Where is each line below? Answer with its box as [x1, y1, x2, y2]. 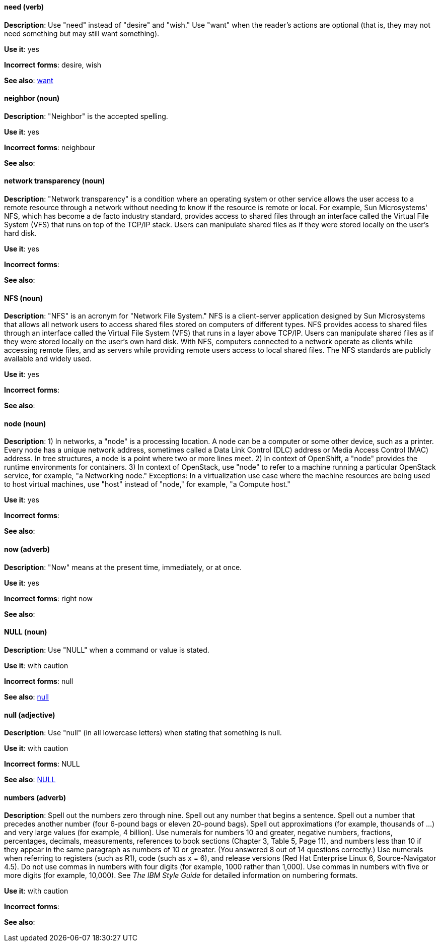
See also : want [4, 76, 53, 85]
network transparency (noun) [4, 176, 105, 185]
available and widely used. [4, 354, 92, 363]
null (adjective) [4, 710, 55, 719]
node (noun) [4, 419, 46, 428]
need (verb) [4, 3, 44, 11]
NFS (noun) [4, 293, 43, 302]
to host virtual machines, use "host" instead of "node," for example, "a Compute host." [4, 480, 290, 489]
